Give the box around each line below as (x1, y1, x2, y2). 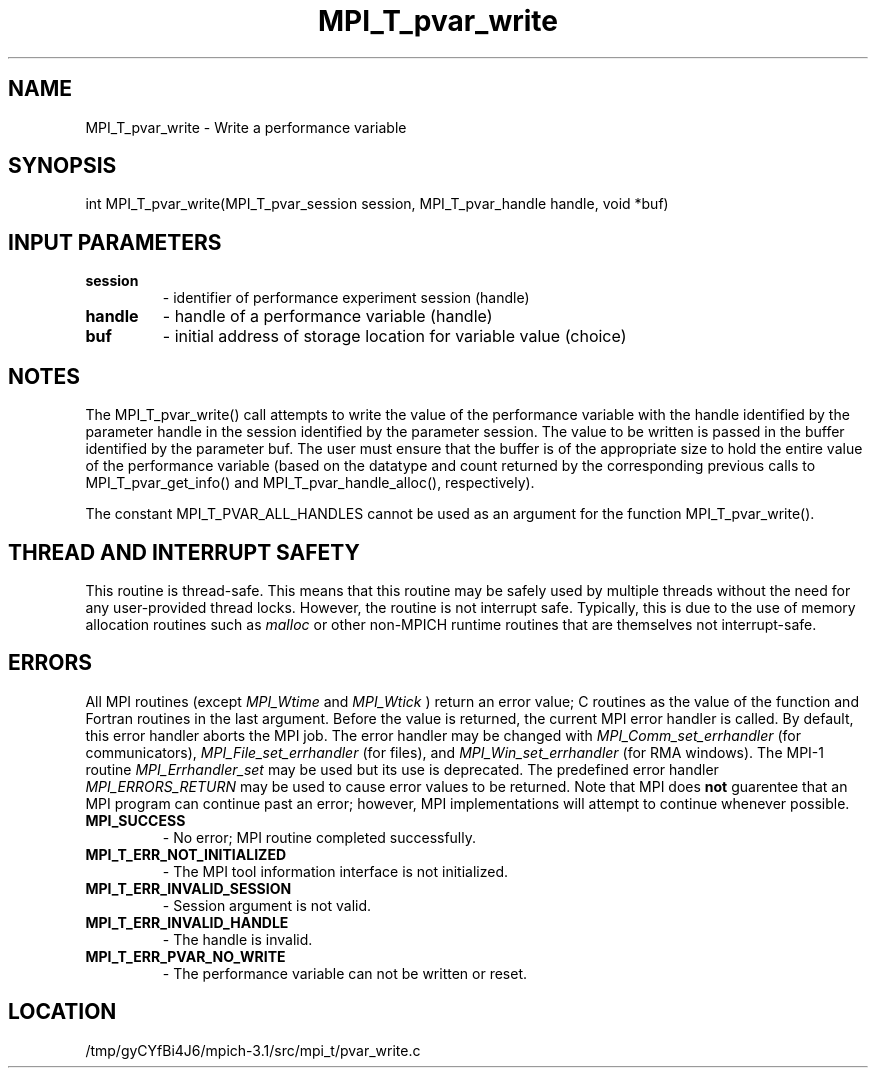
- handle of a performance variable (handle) (162, 306, 493, 327)
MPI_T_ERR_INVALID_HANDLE (85, 913, 289, 931)
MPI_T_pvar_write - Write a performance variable (85, 118, 407, 136)
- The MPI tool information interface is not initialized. (162, 862, 508, 880)
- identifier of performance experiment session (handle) (162, 289, 530, 307)
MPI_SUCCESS (85, 811, 186, 829)
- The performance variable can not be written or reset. (162, 964, 528, 982)
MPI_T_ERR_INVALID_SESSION (85, 879, 292, 897)
